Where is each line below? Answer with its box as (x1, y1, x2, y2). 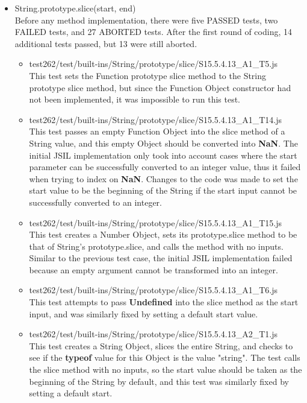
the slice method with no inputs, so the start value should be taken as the (29, 363, 302, 376)
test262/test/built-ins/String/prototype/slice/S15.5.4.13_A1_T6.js (29, 284, 278, 296)
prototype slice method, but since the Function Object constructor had (29, 81, 291, 94)
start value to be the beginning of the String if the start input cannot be (29, 184, 297, 197)
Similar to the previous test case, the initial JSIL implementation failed (29, 252, 293, 264)
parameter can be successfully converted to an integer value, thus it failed (29, 160, 301, 173)
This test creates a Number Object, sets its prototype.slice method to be (29, 228, 297, 241)
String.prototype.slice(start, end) (14, 2, 136, 14)
